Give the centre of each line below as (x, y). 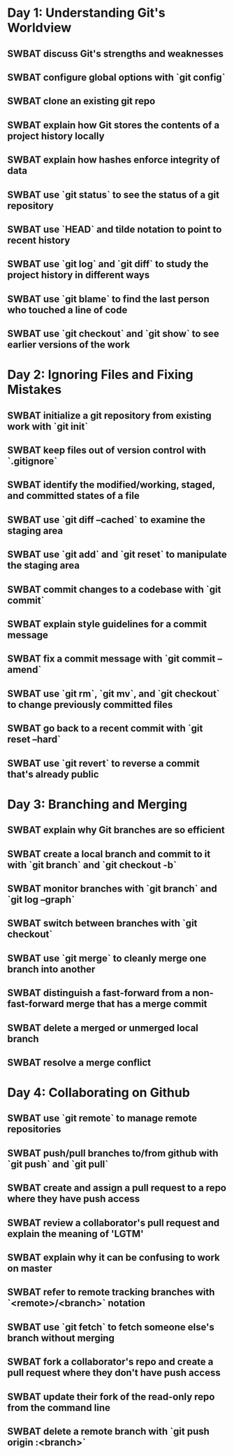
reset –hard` (34, 740)
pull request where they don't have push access (114, 1373)
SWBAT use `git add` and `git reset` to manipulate (117, 555)
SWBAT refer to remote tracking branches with (111, 1292)
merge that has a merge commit (137, 1004)
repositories (34, 1129)
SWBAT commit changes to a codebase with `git (114, 589)
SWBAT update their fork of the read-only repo (111, 1396)
